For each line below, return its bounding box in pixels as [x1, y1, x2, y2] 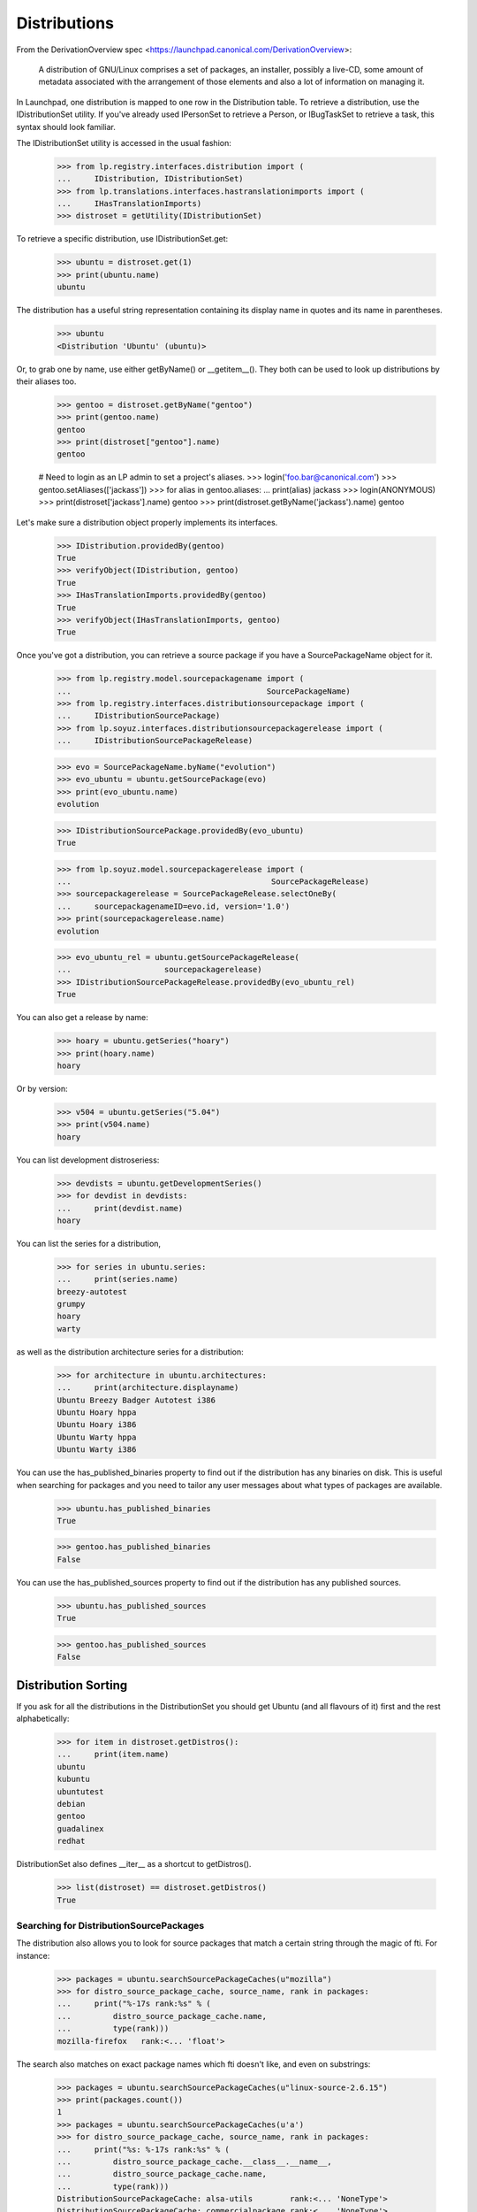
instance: [16, 1950, 50, 1961]
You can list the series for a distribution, [16, 1238, 162, 1248]
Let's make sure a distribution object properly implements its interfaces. [16, 517, 278, 527]
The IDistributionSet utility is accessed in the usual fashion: [16, 137, 231, 148]
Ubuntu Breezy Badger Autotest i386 [57, 1394, 216, 1405]
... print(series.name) [57, 1274, 178, 1285]
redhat [57, 1836, 86, 1847]
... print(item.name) [57, 1749, 170, 1760]
